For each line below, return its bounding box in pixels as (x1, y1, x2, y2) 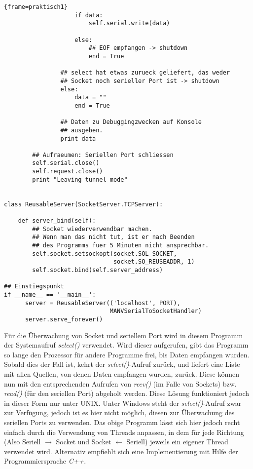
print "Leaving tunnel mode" (32, 176, 128, 183)
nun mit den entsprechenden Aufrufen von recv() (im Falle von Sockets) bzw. (4, 378, 237, 389)
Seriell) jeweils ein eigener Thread (126, 436, 228, 447)
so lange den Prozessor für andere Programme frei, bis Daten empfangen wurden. (4, 349, 250, 359)
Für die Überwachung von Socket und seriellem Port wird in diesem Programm (4, 330, 243, 340)
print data (60, 135, 96, 142)
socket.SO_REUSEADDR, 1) (113, 258, 195, 266)
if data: (74, 11, 103, 19)
